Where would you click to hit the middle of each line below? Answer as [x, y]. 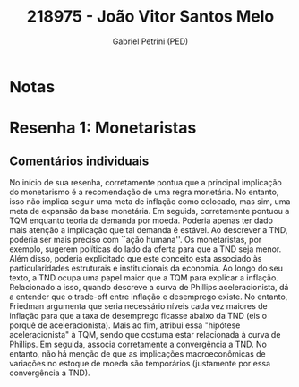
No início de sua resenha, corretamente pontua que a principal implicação [145, 182]
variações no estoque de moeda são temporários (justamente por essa [140, 363]
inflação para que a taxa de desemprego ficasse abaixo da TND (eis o [138, 315]
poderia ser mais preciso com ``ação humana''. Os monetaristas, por [136, 239]
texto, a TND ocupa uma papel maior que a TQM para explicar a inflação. [144, 277]
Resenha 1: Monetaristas [103, 128]
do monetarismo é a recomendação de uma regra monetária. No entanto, [144, 192]
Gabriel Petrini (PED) [150, 41]
